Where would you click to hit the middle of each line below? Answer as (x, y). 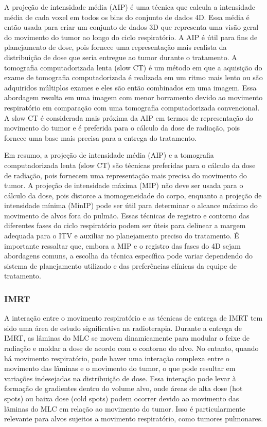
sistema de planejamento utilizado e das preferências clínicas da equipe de (120, 265)
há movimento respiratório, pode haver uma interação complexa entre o (117, 358)
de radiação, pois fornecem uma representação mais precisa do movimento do (126, 175)
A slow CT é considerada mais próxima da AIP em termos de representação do (129, 117)
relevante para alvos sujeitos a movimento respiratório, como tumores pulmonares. (134, 419)
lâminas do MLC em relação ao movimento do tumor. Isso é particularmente (125, 408)
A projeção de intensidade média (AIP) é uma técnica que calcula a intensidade (130, 7)
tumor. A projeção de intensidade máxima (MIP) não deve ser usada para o (124, 185)
